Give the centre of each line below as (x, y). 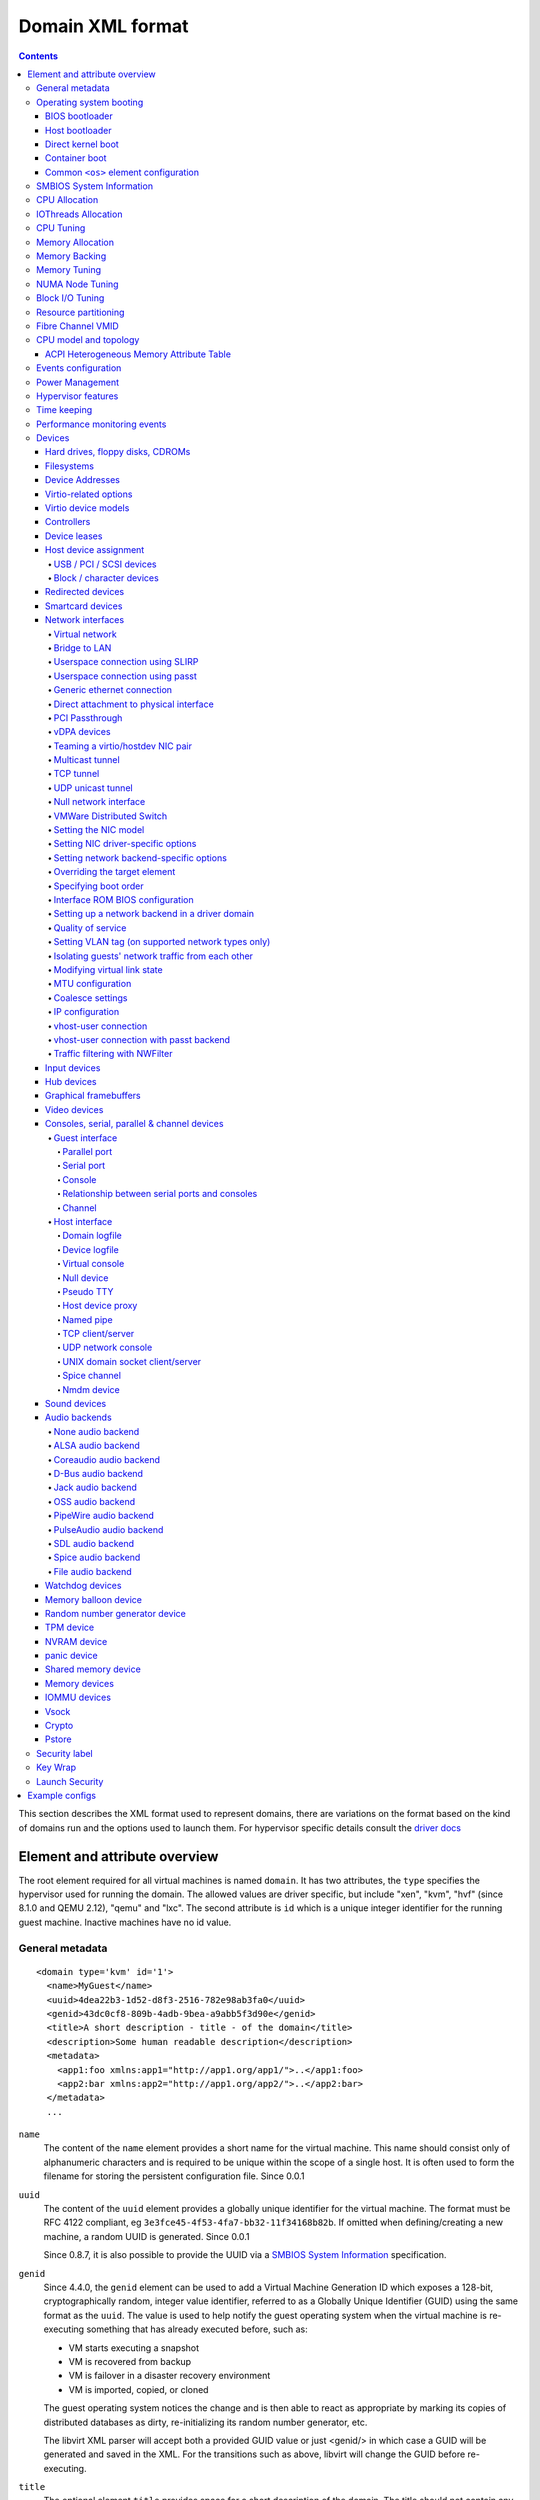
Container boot (76, 158)
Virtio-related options (89, 494)
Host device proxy (100, 1306)
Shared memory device (93, 1669)
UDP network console (107, 1347)
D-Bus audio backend (98, 1473)
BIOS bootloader (79, 116)
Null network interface (99, 802)
